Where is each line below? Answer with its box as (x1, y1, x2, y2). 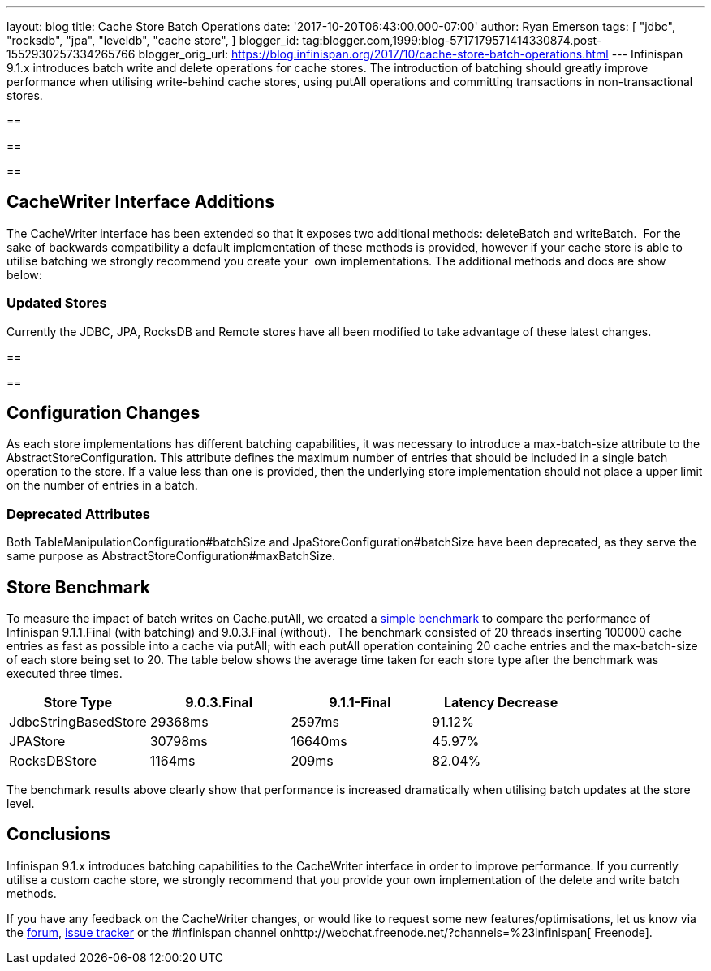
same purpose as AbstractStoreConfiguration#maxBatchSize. (6, 549, 336, 563)
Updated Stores (6, 295, 107, 312)
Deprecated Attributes (6, 505, 150, 522)
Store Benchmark (6, 576, 150, 598)
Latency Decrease (443, 694, 558, 711)
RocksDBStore (9, 753, 97, 770)
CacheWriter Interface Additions (6, 192, 274, 213)
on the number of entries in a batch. (6, 478, 198, 493)
